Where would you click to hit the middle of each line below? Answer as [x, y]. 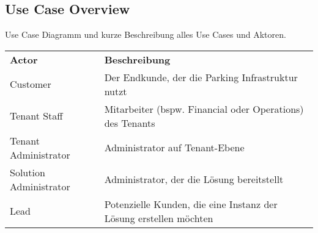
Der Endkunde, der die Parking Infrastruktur [201, 77]
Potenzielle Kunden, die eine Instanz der [191, 204]
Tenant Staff [36, 116]
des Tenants [130, 123]
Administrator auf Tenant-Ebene [174, 148]
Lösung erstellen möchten [159, 218]
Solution [28, 172]
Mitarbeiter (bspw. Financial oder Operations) [204, 109]
